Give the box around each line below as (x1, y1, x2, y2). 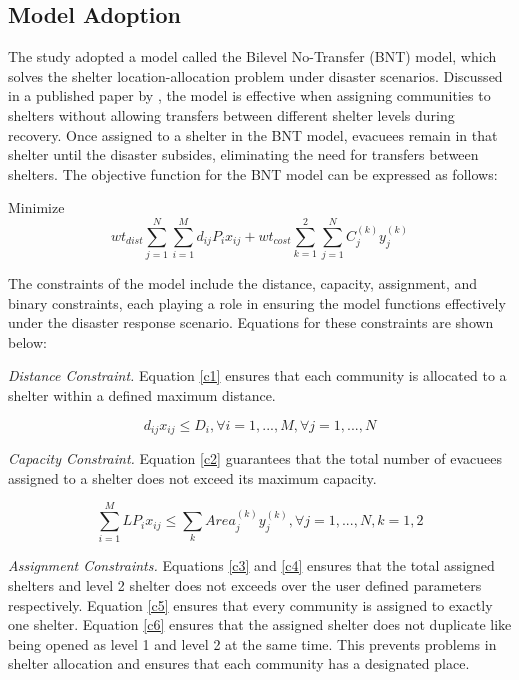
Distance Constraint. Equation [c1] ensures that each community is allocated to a (8, 365, 507, 386)
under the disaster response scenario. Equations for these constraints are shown (8, 312, 494, 333)
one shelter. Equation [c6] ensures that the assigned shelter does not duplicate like (8, 614, 512, 635)
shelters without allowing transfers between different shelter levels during (8, 104, 455, 125)
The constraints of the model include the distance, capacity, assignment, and (8, 273, 478, 294)
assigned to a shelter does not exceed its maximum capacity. (8, 467, 377, 488)
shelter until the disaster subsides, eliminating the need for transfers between (8, 144, 479, 165)
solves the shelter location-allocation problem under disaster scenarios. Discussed (8, 65, 503, 86)
